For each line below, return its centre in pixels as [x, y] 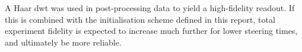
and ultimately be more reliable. [63, 42]
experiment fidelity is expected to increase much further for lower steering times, [151, 31]
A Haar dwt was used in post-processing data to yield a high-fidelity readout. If [150, 8]
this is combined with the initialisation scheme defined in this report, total [140, 19]
